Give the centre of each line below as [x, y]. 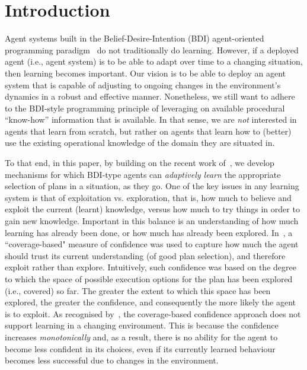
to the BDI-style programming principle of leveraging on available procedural [145, 108]
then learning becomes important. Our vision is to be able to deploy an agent [145, 73]
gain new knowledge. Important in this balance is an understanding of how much [152, 221]
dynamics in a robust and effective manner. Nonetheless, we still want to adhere [150, 96]
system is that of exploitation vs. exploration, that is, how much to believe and [148, 197]
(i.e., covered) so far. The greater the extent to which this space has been [138, 290]
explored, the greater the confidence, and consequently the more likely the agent [150, 302]
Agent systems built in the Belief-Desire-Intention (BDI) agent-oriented [135, 38]
